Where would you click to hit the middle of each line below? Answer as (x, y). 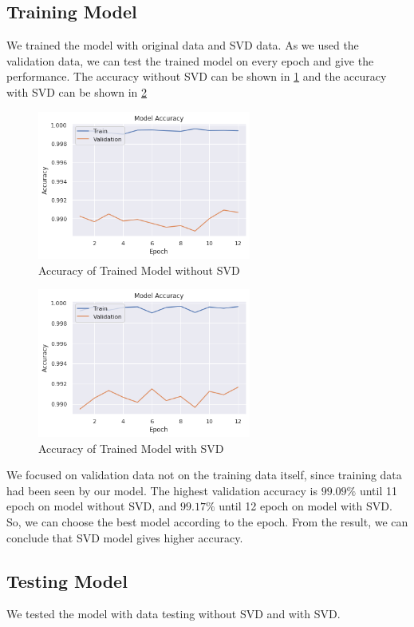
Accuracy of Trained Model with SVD (131, 448)
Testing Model (67, 580)
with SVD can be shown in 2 (77, 91)
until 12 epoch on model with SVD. (306, 506)
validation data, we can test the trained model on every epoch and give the (190, 60)
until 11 (378, 490)
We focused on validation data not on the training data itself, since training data (204, 475)
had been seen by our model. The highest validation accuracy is (162, 490)
